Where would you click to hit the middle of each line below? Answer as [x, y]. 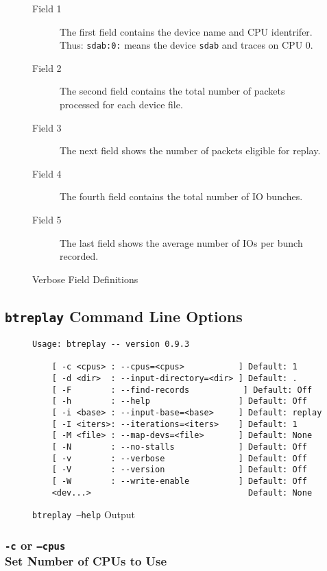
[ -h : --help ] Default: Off [179, 401]
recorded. [79, 256]
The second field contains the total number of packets [172, 91]
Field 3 [47, 127]
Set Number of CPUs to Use [86, 561]
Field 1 [47, 8]
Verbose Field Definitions [85, 279]
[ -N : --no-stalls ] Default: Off [179, 447]
